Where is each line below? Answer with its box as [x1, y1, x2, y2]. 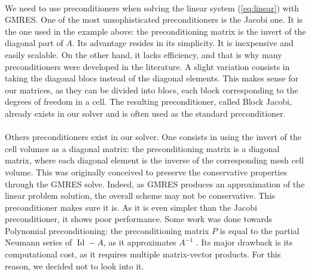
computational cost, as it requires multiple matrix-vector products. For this [5, 248, 281, 260]
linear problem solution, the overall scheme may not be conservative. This [5, 189, 275, 202]
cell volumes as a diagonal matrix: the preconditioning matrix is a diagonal [5, 142, 280, 154]
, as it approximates [103, 236, 176, 248]
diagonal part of [5, 37, 63, 49]
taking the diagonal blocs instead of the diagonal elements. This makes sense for [5, 72, 298, 84]
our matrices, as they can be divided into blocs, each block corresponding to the [5, 83, 298, 96]
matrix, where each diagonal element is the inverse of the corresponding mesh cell [5, 154, 304, 166]
